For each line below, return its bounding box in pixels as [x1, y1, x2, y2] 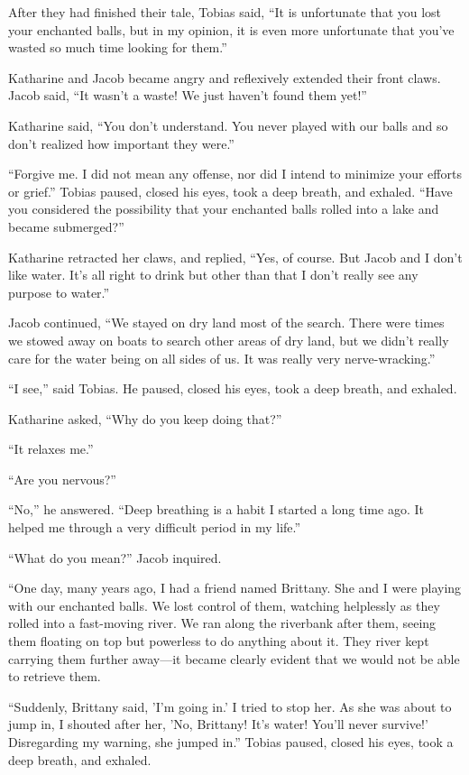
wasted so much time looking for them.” [8, 38, 227, 57]
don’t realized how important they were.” [8, 134, 234, 152]
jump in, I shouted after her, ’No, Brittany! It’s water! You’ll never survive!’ [8, 715, 428, 733]
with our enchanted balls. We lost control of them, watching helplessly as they [8, 595, 440, 614]
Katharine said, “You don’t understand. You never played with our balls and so [8, 115, 448, 134]
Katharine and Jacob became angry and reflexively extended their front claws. [8, 68, 441, 87]
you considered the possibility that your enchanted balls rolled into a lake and [8, 199, 439, 218]
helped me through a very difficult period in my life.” [8, 518, 301, 537]
